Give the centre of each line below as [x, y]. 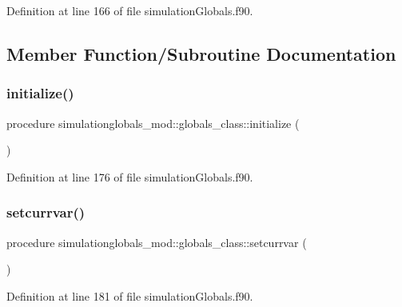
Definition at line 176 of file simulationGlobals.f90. [130, 176]
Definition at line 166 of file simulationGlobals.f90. [130, 10]
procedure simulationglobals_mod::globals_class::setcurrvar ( [157, 242]
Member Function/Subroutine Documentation [201, 53]
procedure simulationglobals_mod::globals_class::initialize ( [153, 123]
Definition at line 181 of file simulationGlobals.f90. [130, 295]
